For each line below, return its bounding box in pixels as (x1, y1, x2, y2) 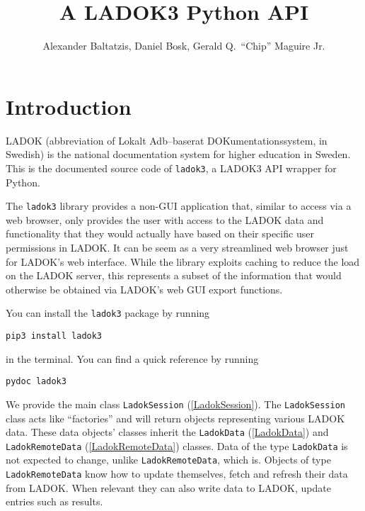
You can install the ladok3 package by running (6, 305, 210, 320)
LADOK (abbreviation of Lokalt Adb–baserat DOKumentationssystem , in (6, 133, 328, 147)
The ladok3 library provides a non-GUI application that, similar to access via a (6, 198, 352, 213)
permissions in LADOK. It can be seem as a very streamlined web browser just (6, 240, 349, 254)
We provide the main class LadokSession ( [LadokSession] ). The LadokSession (6, 396, 345, 411)
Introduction (6, 91, 132, 120)
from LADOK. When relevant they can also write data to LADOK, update (6, 480, 331, 495)
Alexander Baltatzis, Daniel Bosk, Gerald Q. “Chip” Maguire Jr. (42, 38, 325, 53)
